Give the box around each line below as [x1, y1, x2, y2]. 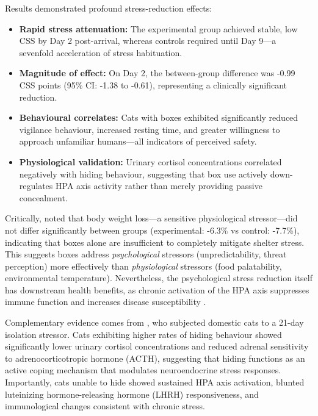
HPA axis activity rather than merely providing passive [56, 179, 262, 192]
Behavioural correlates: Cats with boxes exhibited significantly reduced [19, 111, 298, 124]
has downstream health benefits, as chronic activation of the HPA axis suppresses [5, 283, 309, 296]
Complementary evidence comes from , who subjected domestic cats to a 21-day [5, 316, 304, 329]
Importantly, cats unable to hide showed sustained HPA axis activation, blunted [5, 376, 305, 389]
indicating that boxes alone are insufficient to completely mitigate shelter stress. [5, 235, 305, 248]
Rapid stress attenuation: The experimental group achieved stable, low [19, 22, 298, 35]
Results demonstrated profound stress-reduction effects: [5, 2, 212, 14]
